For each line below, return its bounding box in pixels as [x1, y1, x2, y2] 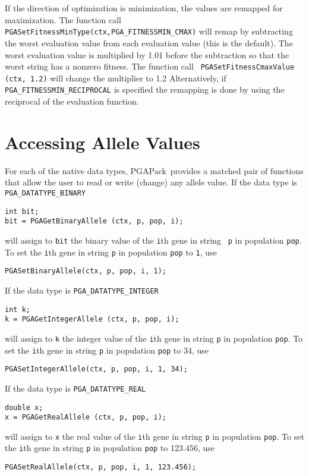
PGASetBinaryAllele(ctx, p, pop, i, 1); [5, 267, 167, 276]
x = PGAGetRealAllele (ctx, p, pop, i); [5, 413, 167, 422]
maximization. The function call [5, 13, 122, 26]
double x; [5, 403, 43, 412]
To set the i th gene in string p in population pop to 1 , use [5, 245, 217, 258]
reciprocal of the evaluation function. [5, 95, 139, 108]
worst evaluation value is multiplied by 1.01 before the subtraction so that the [5, 48, 289, 61]
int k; [5, 305, 30, 314]
